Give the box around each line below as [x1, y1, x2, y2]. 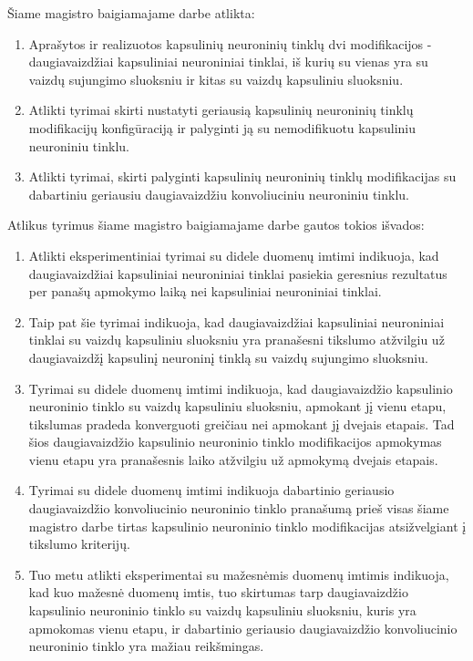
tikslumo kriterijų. [28, 534, 130, 553]
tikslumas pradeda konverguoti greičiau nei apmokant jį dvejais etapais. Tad [28, 414, 455, 433]
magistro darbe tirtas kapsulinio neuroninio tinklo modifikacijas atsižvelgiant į [28, 516, 467, 535]
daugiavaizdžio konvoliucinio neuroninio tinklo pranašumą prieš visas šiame [28, 499, 449, 518]
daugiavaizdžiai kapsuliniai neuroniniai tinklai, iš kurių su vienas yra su [28, 52, 428, 71]
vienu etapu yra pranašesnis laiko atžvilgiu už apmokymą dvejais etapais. [28, 449, 438, 469]
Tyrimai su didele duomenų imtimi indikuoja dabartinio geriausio [28, 480, 395, 500]
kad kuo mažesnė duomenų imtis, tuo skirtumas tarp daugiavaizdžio [28, 583, 408, 602]
